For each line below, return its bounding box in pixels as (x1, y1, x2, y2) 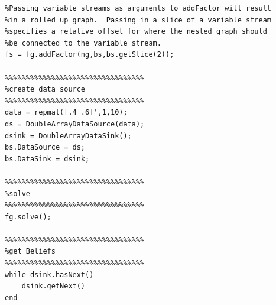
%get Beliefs (5, 247, 56, 256)
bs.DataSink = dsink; (5, 154, 90, 163)
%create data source (5, 85, 86, 94)
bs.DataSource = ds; (5, 143, 86, 152)
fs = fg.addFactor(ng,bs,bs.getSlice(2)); (5, 50, 174, 59)
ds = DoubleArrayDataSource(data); (5, 119, 145, 128)
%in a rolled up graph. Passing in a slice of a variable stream (5, 15, 272, 24)
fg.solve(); (5, 212, 51, 221)
